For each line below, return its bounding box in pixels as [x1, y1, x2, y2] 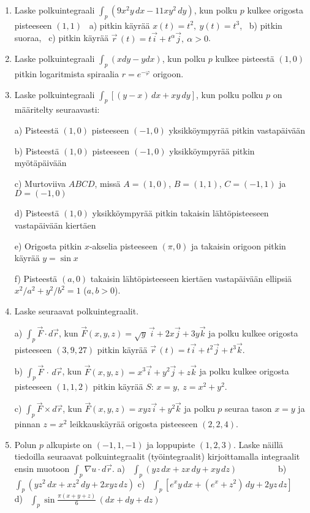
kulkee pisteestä [215, 52, 274, 65]
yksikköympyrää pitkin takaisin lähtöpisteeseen [92, 207, 269, 219]
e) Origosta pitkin [14, 239, 82, 252]
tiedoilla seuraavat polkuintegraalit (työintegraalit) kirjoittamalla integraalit [14, 450, 300, 463]
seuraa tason [225, 402, 272, 415]
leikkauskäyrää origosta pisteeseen [70, 417, 198, 430]
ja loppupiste [146, 438, 195, 450]
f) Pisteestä [14, 272, 58, 284]
